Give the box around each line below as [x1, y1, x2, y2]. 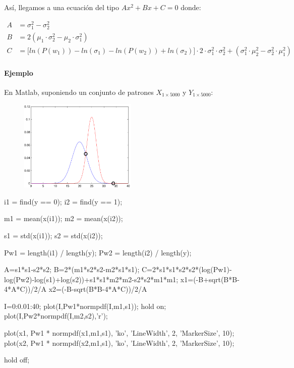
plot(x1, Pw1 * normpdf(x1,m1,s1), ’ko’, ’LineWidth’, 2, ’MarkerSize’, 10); [4, 328, 234, 338]
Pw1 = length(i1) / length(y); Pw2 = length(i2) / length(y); [4, 247, 192, 257]
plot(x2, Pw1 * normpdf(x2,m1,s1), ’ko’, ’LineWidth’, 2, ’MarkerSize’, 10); [4, 337, 234, 348]
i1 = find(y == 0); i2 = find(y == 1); [4, 196, 123, 206]
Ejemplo [4, 67, 33, 78]
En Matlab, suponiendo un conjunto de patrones [4, 86, 154, 97]
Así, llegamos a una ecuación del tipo [4, 2, 120, 12]
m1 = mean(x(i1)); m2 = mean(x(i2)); [4, 213, 123, 224]
